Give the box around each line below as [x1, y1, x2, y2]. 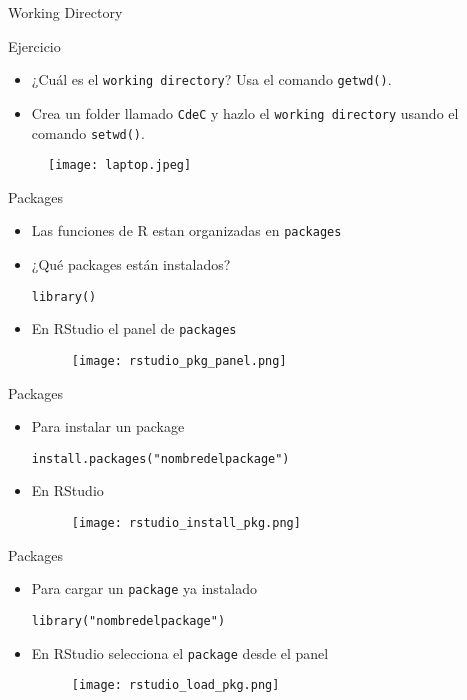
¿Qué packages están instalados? [31, 254, 231, 275]
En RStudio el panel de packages [31, 318, 237, 339]
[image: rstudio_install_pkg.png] [71, 516, 301, 531]
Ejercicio [8, 35, 61, 56]
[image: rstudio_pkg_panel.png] [71, 353, 287, 368]
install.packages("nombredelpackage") [31, 451, 290, 466]
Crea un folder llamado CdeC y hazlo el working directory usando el [31, 102, 459, 123]
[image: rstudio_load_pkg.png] [71, 678, 280, 693]
